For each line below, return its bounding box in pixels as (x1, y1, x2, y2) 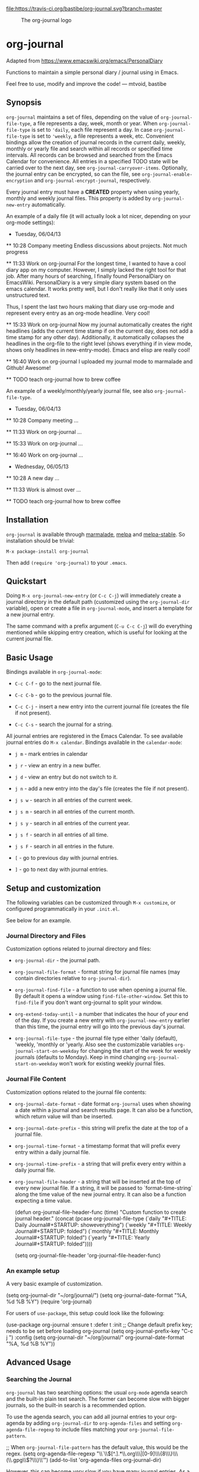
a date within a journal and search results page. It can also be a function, (14, 1106, 193, 1114)
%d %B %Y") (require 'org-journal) (6, 1298, 92, 1305)
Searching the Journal (6, 1375, 72, 1384)
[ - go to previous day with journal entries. (14, 854, 119, 861)
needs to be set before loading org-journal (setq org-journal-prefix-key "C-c (6, 1327, 194, 1334)
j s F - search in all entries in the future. (14, 843, 115, 850)
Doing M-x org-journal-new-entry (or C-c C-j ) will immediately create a (6, 592, 181, 599)
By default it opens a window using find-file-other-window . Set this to (14, 993, 188, 1000)
